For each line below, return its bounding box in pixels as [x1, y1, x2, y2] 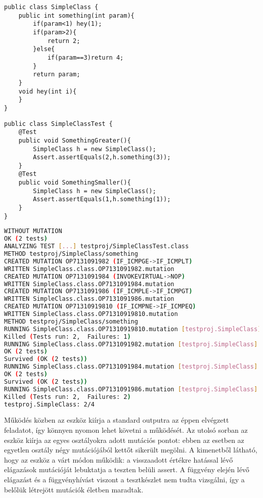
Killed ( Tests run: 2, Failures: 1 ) [4, 333, 131, 340]
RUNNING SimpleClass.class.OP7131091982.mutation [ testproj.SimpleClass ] [4, 340, 258, 348]
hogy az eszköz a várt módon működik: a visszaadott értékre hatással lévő [4, 454, 233, 465]
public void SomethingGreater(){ [18, 137, 131, 144]
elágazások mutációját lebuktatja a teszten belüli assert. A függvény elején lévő [4, 464, 249, 475]
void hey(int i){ [18, 87, 77, 95]
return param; [33, 71, 80, 78]
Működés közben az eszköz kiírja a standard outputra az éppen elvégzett [4, 415, 229, 425]
